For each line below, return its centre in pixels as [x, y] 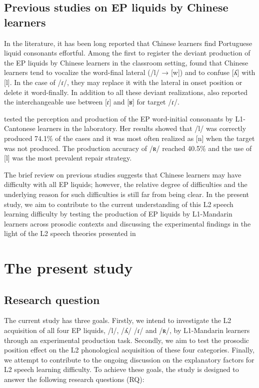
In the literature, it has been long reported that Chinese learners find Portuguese [128, 43]
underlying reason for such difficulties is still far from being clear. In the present [126, 194]
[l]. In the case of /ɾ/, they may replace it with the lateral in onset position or [123, 82]
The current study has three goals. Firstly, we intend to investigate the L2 [118, 320]
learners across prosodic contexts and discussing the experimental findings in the [127, 223]
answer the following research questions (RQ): [74, 379]
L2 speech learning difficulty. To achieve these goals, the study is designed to [121, 369]
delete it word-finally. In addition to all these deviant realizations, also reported [126, 92]
